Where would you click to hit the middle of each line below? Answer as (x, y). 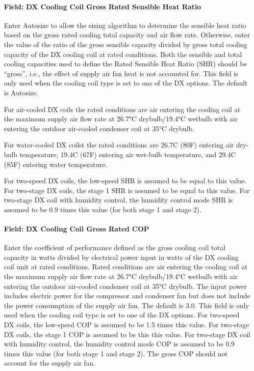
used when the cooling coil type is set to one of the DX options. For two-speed (122, 315)
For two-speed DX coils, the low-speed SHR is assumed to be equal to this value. (125, 181)
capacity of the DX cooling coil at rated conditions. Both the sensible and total (123, 54)
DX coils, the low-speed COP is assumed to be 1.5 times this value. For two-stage (127, 325)
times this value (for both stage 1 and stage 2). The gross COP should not (116, 353)
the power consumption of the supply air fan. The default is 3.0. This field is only (127, 305)
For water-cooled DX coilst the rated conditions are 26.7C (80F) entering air (119, 145)
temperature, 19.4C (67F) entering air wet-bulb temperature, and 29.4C (127, 154)
